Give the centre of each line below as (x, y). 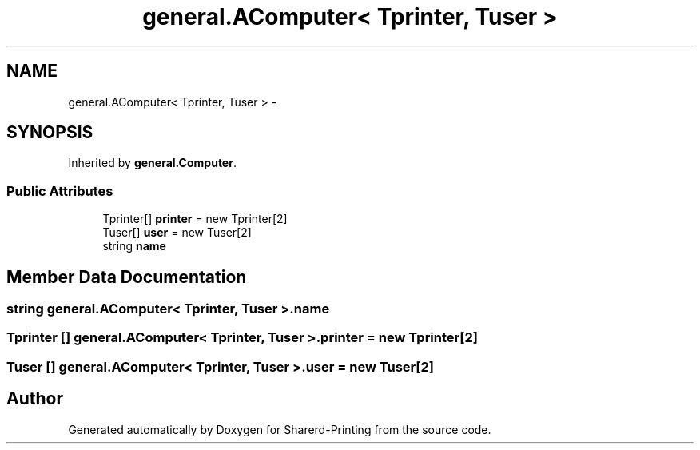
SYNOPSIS (50, 133)
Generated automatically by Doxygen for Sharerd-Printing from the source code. (280, 429)
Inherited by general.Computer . (152, 163)
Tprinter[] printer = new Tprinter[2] (195, 219)
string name (134, 246)
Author (35, 399)
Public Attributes (60, 191)
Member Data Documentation (127, 277)
